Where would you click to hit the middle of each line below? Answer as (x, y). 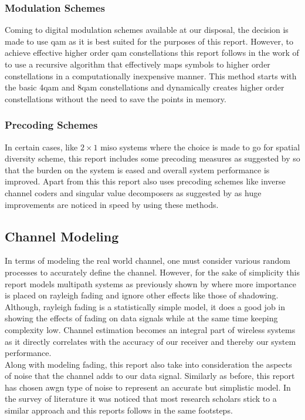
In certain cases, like (41, 147)
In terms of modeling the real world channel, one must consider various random (148, 261)
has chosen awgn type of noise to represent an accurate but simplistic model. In (148, 387)
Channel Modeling (62, 236)
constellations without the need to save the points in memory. (116, 98)
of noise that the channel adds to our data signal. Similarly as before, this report (150, 376)
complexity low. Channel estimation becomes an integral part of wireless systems (150, 329)
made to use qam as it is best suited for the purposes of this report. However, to (149, 41)
